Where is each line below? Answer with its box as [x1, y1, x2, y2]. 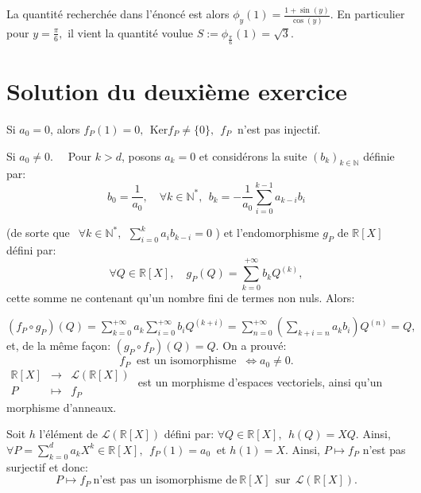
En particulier [337, 6, 405, 22]
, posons [121, 147, 161, 164]
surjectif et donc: [6, 458, 88, 475]
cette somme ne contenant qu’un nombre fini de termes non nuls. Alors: [6, 289, 355, 305]
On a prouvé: [222, 337, 287, 354]
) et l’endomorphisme [215, 224, 319, 241]
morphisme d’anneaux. [6, 398, 117, 415]
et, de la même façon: [6, 337, 111, 354]
